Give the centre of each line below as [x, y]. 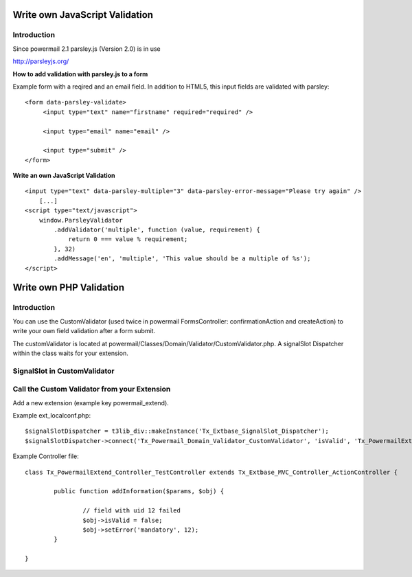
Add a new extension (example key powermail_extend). [91, 403]
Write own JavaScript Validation [83, 15]
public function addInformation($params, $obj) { [139, 491]
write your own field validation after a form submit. [84, 331]
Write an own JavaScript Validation [64, 176]
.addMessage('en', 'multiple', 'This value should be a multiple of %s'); [182, 259]
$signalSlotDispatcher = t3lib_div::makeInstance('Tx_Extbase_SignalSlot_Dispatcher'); [177, 431]
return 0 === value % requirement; [128, 239]
